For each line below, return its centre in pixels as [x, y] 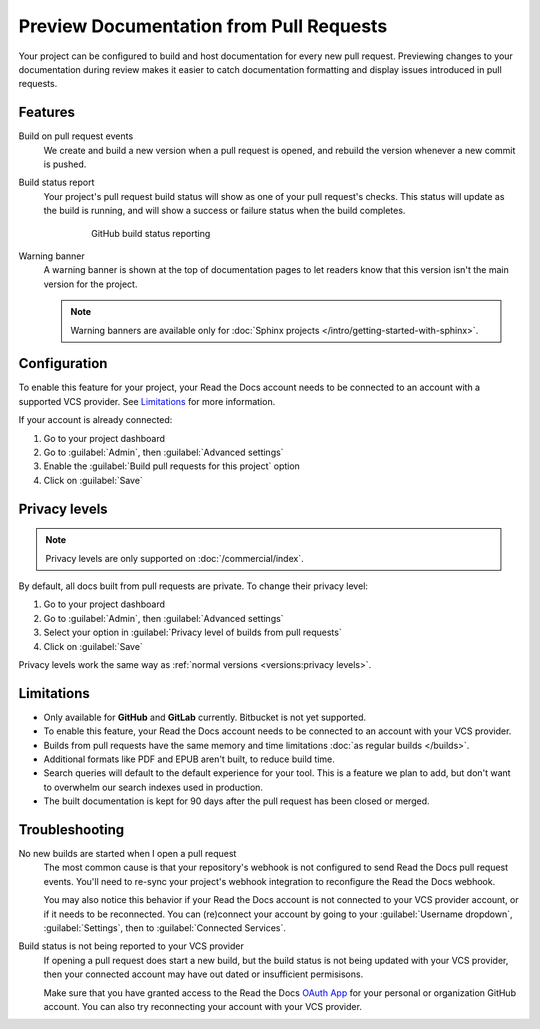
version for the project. [90, 284]
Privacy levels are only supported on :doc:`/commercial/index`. [174, 558]
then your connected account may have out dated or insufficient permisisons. [203, 974]
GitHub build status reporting [151, 233]
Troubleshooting [71, 829]
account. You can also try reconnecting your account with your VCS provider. [202, 1006]
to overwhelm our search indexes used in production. [153, 787]
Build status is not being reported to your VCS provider [131, 946]
